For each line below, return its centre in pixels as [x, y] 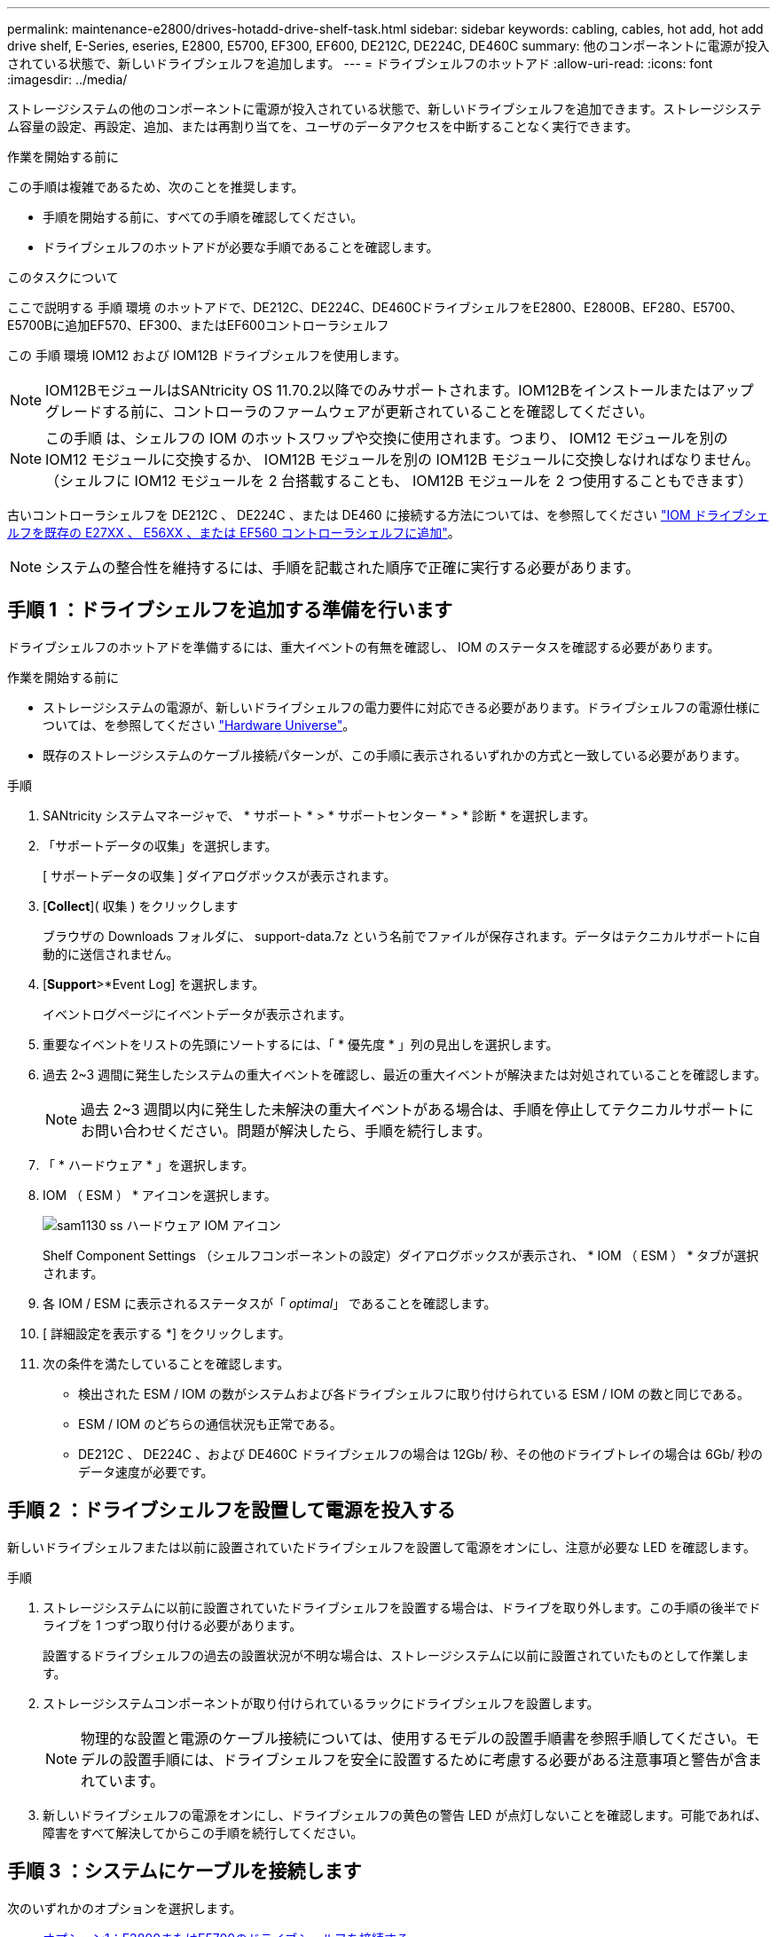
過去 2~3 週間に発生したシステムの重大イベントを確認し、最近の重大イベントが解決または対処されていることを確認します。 [404, 1074]
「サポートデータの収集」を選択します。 [160, 845]
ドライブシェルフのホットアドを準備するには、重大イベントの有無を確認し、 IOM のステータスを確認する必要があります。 [364, 647]
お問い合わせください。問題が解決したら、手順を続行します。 [286, 1130]
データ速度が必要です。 [146, 1471]
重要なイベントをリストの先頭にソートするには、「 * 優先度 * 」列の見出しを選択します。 [301, 1044]
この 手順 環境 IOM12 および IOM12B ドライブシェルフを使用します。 [207, 355]
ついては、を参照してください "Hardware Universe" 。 [199, 725]
